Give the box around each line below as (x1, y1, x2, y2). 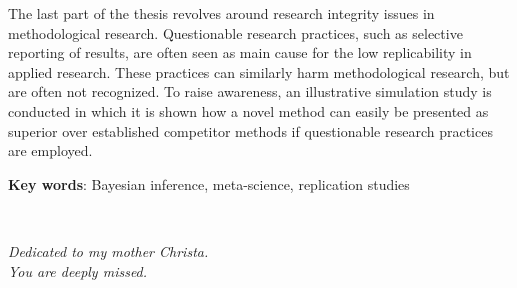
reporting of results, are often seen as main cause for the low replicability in (8, 42, 472, 63)
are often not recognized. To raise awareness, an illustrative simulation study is (8, 81, 492, 102)
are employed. (8, 140, 93, 161)
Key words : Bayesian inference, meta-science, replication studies (8, 173, 410, 194)
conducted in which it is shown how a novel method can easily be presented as (8, 100, 489, 121)
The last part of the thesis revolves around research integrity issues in (8, 3, 435, 23)
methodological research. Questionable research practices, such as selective (8, 22, 463, 43)
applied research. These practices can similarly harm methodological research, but (8, 61, 510, 82)
